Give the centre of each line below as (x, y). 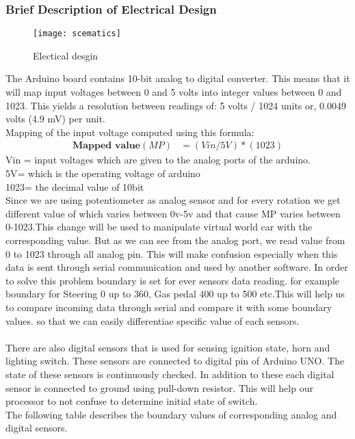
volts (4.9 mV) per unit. (55, 119)
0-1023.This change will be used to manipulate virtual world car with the (159, 227)
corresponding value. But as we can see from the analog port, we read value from (175, 240)
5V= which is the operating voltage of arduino (103, 173)
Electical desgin (66, 55)
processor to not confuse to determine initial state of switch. (132, 401)
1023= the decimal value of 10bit (75, 186)
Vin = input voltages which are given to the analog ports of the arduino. (158, 160)
